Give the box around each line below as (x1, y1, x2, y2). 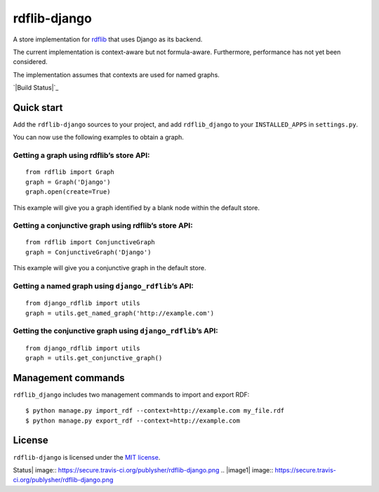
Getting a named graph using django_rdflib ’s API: (13, 281, 194, 291)
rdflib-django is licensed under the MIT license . (13, 453, 161, 461)
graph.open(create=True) (25, 188, 111, 196)
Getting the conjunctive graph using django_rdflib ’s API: (13, 326, 219, 336)
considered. (13, 58, 48, 66)
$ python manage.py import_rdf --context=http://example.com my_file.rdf (25, 407, 285, 415)
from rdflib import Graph (25, 168, 115, 176)
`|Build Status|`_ (13, 84, 59, 92)
